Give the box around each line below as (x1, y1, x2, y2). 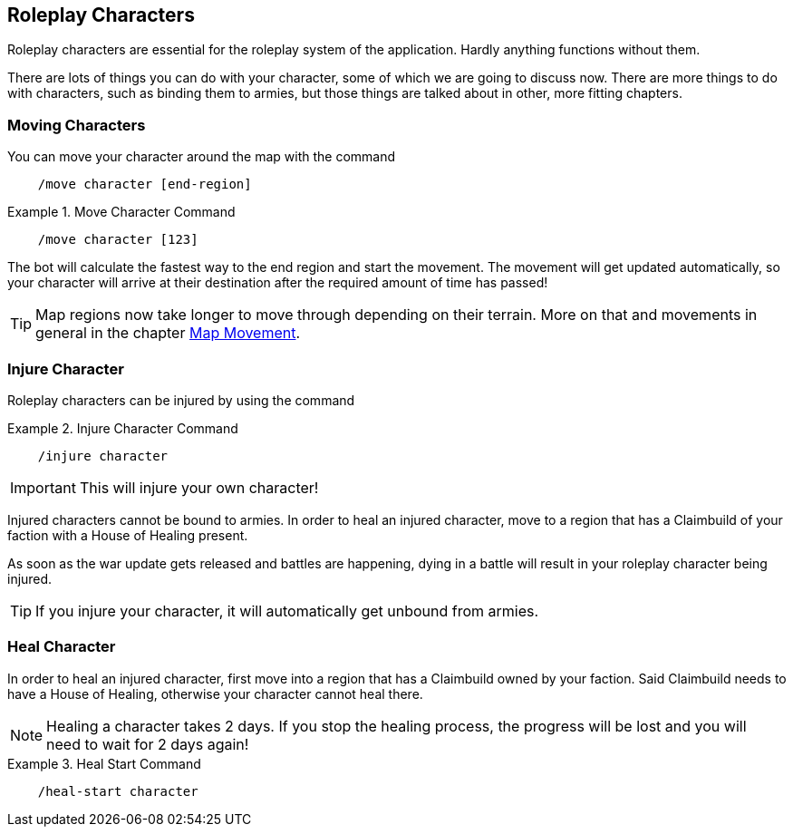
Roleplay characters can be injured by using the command (7, 392, 355, 408)
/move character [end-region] (37, 177, 252, 192)
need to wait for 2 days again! (46, 734, 249, 753)
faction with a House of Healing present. (7, 527, 248, 543)
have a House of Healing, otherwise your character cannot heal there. (7, 685, 423, 702)
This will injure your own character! (79, 478, 319, 497)
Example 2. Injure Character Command (7, 420, 238, 436)
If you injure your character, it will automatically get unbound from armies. (35, 601, 539, 620)
